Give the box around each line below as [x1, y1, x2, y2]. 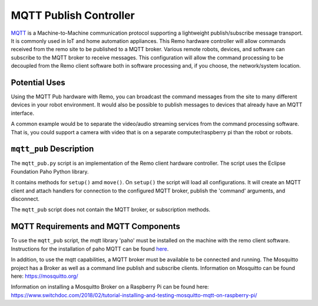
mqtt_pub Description [11, 144, 94, 154]
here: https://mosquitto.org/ [11, 272, 78, 280]
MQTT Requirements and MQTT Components [11, 221, 181, 232]
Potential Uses [11, 77, 66, 88]
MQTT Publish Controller [11, 9, 135, 22]
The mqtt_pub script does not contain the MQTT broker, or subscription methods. [11, 206, 211, 213]
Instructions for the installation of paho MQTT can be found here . [11, 245, 169, 252]
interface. [11, 109, 35, 117]
